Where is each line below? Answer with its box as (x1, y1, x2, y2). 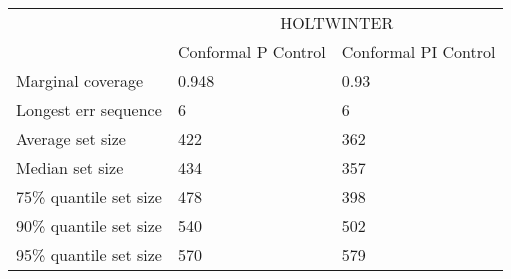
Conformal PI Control (341, 40, 496, 63)
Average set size (16, 127, 126, 150)
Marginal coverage (16, 69, 144, 92)
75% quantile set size (16, 185, 162, 208)
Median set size (16, 156, 124, 179)
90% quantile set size (16, 214, 162, 237)
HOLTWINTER (280, 11, 394, 34)
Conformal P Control (177, 40, 326, 63)
